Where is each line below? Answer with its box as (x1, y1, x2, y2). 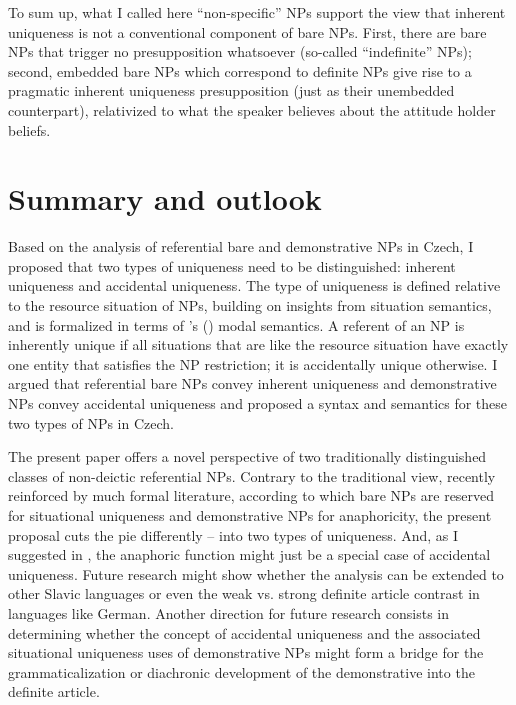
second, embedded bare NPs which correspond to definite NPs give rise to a (8, 60, 472, 81)
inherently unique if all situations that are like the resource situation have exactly (8, 334, 509, 355)
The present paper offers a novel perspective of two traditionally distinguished (8, 446, 487, 467)
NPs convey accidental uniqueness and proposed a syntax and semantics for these (8, 393, 508, 414)
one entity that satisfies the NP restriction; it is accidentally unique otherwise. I (8, 353, 498, 374)
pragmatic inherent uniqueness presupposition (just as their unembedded (8, 80, 455, 101)
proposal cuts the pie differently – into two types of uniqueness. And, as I (8, 524, 459, 545)
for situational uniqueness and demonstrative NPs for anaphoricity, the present (8, 505, 492, 525)
